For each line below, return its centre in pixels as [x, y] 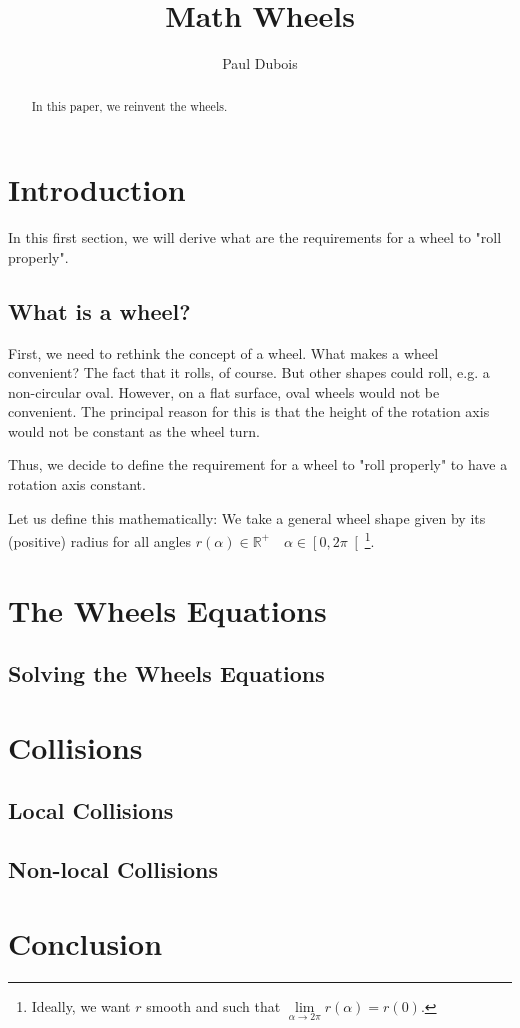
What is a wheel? [99, 310]
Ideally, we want [81, 1005]
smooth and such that [213, 1005]
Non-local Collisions [113, 869]
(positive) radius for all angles [100, 540]
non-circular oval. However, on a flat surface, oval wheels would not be [224, 391]
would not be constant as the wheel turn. [134, 430]
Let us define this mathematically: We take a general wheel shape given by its [247, 517]
